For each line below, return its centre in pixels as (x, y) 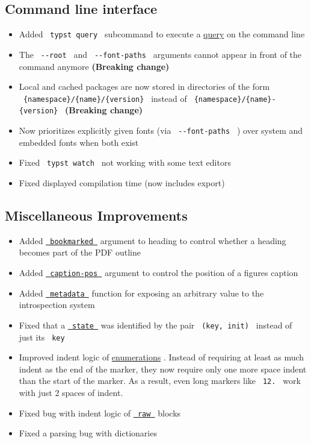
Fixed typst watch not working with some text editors (125, 162)
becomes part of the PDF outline (80, 252)
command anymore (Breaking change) (94, 66)
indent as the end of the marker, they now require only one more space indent (163, 369)
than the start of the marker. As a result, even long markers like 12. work (160, 381)
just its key (42, 337)
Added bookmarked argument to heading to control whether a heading (152, 240)
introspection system (57, 305)
